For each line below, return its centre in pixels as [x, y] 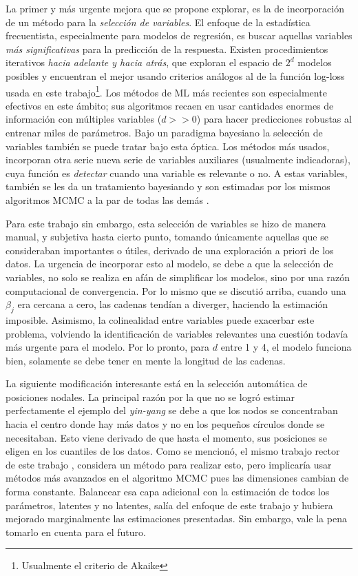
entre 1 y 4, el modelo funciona [286, 347]
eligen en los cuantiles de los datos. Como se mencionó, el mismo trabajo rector [173, 451]
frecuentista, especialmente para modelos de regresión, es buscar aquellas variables [179, 35]
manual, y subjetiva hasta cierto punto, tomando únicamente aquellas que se [167, 237]
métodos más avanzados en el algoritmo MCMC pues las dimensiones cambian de [177, 478]
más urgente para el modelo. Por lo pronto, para [108, 347]
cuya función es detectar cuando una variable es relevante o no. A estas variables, [177, 173]
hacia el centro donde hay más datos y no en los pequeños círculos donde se [165, 424]
